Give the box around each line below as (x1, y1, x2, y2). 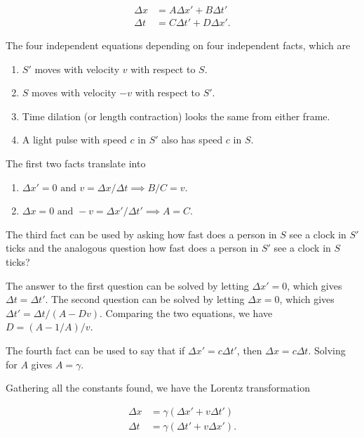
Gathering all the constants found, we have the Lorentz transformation (6, 380, 310, 395)
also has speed (161, 132, 223, 147)
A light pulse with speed (22, 132, 127, 147)
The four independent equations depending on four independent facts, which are (6, 38, 351, 53)
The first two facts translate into (6, 156, 146, 171)
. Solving (308, 342, 346, 357)
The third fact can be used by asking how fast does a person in (6, 226, 277, 241)
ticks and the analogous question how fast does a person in (6, 240, 259, 255)
